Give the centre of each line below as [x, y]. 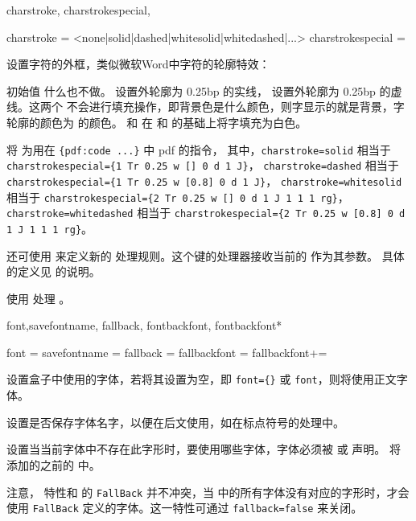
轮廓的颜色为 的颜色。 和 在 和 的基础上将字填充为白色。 [157, 122]
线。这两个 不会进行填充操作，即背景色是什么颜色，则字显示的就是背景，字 [206, 107]
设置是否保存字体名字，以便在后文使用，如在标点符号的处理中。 [175, 422]
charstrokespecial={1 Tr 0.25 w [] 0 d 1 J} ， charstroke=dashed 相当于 [203, 165]
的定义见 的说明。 [54, 271]
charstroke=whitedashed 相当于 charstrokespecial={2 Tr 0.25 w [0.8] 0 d [206, 213]
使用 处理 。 [39, 298]
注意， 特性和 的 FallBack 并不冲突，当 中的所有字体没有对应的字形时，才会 [208, 492]
